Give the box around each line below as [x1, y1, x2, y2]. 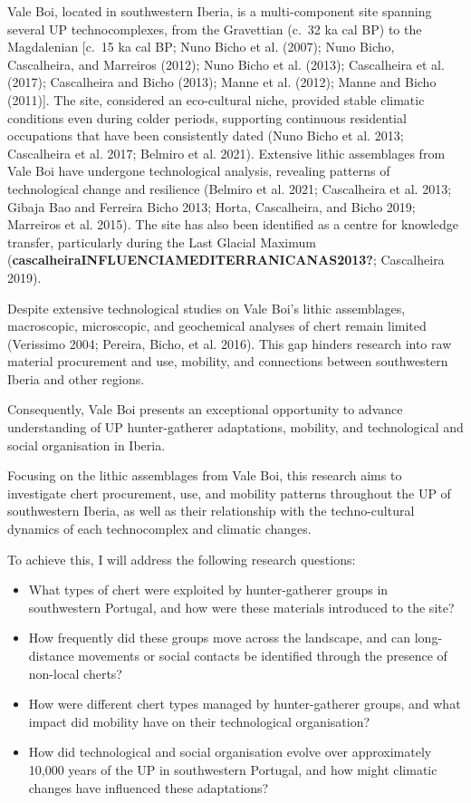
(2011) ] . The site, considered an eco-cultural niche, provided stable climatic [7, 90, 425, 109]
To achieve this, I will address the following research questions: [7, 549, 356, 568]
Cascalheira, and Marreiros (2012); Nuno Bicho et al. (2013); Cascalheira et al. [7, 54, 445, 73]
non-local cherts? [28, 663, 122, 682]
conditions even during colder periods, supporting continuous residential [7, 108, 407, 127]
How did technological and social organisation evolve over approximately [28, 742, 432, 761]
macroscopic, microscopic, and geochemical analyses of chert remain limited [7, 316, 427, 335]
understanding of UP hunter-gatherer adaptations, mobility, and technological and [7, 418, 464, 437]
